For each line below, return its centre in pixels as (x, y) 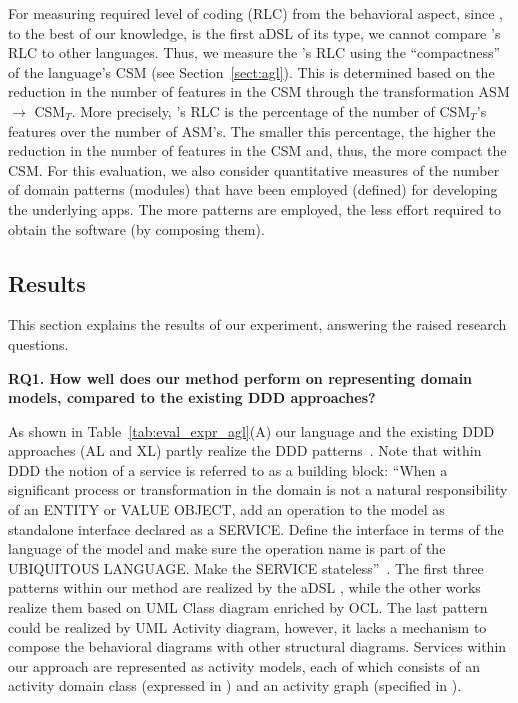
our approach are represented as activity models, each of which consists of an (244, 665)
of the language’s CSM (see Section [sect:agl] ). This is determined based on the (251, 71)
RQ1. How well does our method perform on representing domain (240, 377)
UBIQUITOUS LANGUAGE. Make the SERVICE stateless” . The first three (246, 567)
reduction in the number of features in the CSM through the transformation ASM (259, 91)
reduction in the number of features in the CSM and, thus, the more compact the (257, 150)
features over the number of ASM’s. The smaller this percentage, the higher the (252, 130)
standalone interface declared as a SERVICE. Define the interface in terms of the (256, 528)
